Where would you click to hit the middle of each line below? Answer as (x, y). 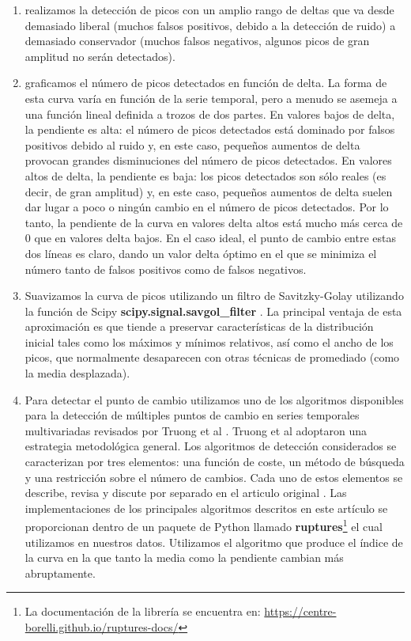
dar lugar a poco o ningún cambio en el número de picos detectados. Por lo (207, 207)
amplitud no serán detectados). (100, 56)
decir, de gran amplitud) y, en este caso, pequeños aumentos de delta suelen (209, 191)
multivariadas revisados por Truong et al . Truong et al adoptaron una (196, 430)
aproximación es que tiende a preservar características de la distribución (199, 326)
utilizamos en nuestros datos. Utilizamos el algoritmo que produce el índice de (214, 542)
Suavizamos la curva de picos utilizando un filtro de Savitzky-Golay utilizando (214, 296)
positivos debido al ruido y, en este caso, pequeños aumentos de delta (192, 144)
